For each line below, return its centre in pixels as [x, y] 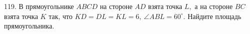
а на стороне [214, 6]
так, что [61, 16]
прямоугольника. [29, 26]
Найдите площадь [214, 16]
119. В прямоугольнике [39, 6]
